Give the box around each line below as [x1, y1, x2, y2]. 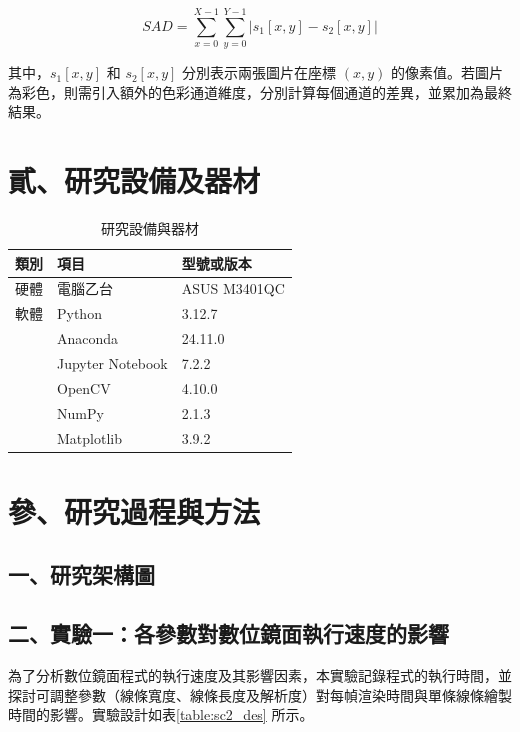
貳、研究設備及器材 [8, 160, 261, 201]
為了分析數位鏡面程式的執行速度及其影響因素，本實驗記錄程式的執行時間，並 [8, 664, 512, 685]
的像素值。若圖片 [391, 62, 504, 83]
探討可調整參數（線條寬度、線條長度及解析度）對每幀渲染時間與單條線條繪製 [8, 684, 512, 705]
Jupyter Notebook [57, 353, 168, 373]
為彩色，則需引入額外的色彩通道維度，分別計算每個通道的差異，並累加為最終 [8, 81, 512, 102]
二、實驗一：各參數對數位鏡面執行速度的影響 [8, 618, 449, 649]
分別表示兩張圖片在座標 [182, 62, 337, 83]
